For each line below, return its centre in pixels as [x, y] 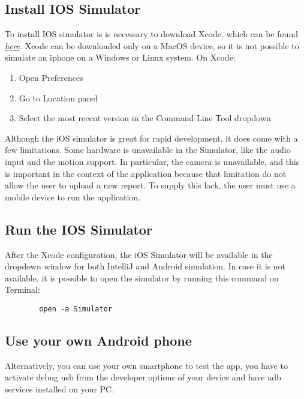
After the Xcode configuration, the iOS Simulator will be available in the [139, 254]
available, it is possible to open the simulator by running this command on [142, 277]
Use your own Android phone [98, 340]
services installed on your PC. [60, 388]
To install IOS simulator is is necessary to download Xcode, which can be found [151, 34]
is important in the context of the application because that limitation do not [146, 173]
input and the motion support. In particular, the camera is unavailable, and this [152, 161]
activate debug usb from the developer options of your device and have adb [143, 377]
